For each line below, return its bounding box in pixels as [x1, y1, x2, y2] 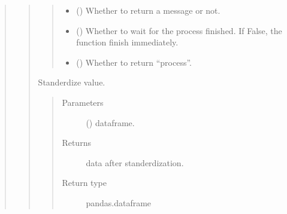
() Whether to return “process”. [76, 56, 192, 68]
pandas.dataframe [86, 196, 152, 209]
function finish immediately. [76, 36, 179, 48]
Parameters [62, 96, 104, 108]
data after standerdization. [86, 156, 184, 169]
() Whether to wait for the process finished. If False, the [76, 24, 282, 36]
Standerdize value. [38, 76, 105, 88]
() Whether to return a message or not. [76, 4, 220, 16]
